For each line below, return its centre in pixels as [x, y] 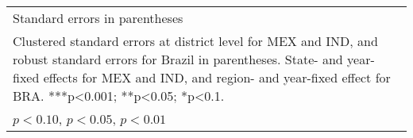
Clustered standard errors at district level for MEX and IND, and [195, 41]
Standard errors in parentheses [98, 18]
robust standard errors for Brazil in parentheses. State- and [178, 59]
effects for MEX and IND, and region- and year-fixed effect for [217, 77]
